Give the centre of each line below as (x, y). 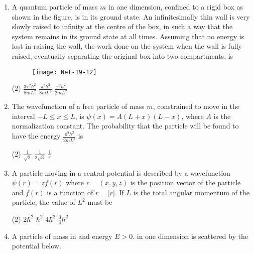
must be (100, 202)
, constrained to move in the (196, 106)
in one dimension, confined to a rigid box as (176, 7)
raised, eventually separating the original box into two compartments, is (122, 55)
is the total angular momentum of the (191, 192)
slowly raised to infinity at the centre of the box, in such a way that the (122, 26)
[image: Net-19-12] (64, 72)
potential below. (36, 246)
